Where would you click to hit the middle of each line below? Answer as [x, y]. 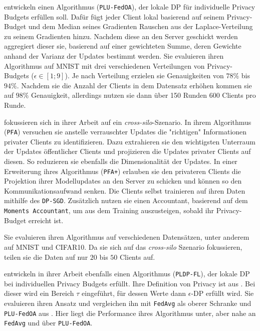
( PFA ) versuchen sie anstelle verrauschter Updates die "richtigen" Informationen [125, 132]
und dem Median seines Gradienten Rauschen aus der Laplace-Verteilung [141, 26]
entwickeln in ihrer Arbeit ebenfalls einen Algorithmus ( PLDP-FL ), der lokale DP [127, 274]
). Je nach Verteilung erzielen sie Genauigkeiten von [144, 75]
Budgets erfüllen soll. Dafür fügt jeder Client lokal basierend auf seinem [114, 16]
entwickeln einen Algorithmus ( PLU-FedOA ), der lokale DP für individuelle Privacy [130, 7]
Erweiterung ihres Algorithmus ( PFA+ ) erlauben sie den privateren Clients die [122, 171]
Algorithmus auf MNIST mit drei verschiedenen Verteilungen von [104, 65]
